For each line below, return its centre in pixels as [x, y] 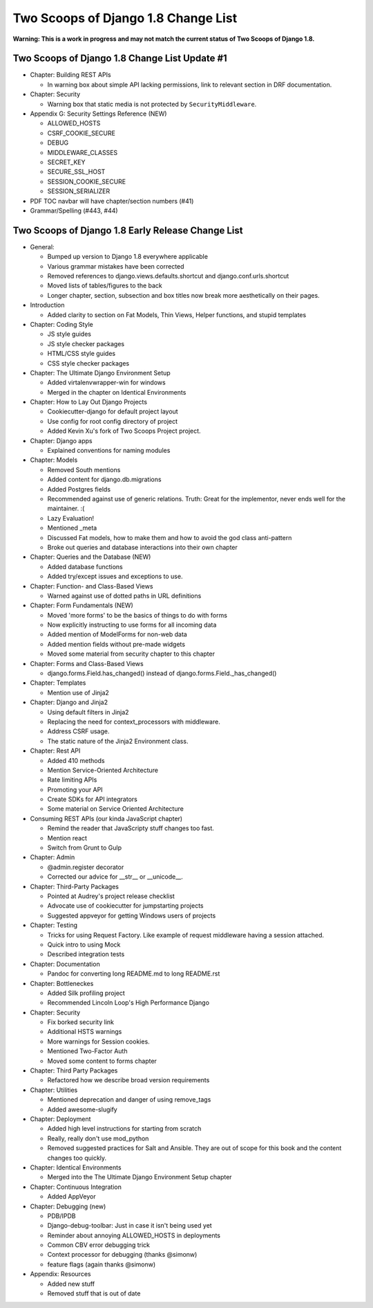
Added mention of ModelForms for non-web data [117, 634]
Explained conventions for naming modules [109, 451]
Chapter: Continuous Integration [76, 1187]
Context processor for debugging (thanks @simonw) [122, 1255]
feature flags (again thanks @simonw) [102, 1264]
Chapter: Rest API [55, 751]
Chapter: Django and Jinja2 [69, 702]
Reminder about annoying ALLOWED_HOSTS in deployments [134, 1235]
